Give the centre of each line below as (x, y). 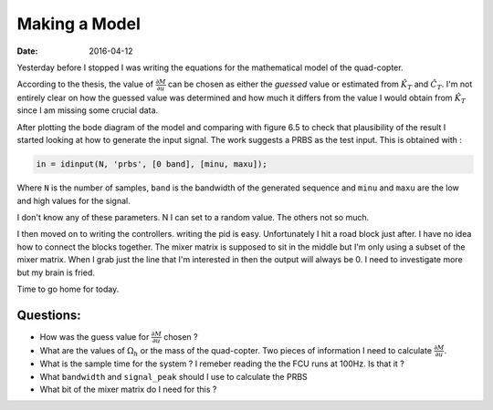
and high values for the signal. (74, 200)
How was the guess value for (94, 336)
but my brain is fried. (56, 272)
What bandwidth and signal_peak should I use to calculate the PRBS (173, 376)
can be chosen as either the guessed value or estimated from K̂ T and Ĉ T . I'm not (320, 85)
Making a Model (79, 24)
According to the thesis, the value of (85, 84)
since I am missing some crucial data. (88, 110)
